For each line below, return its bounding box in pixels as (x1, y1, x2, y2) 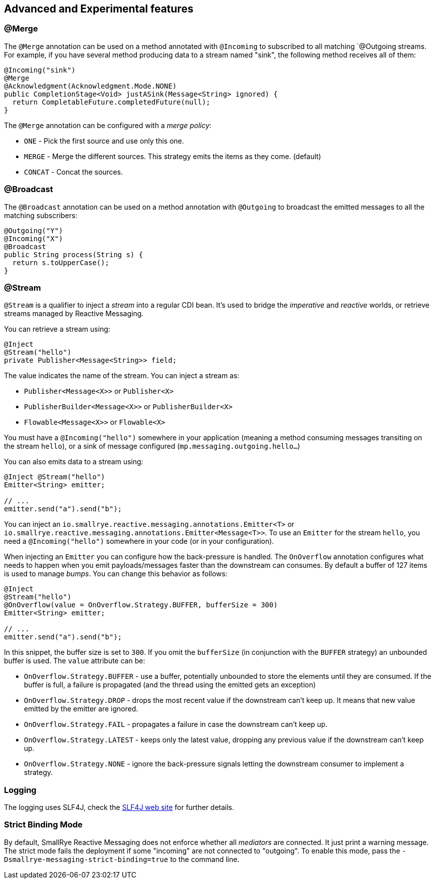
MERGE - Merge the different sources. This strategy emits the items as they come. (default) (24, 152, 321, 161)
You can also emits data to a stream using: (4, 457, 143, 466)
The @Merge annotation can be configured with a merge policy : (4, 121, 212, 130)
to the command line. (170, 854, 240, 863)
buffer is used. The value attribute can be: (4, 656, 145, 665)
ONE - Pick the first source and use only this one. (24, 136, 184, 145)
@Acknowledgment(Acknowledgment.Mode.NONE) (4, 82, 177, 90)
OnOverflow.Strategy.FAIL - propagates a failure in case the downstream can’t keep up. (24, 720, 328, 729)
